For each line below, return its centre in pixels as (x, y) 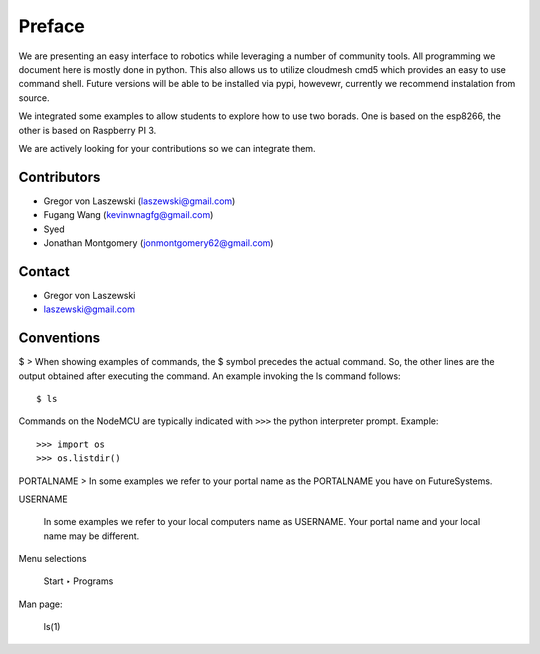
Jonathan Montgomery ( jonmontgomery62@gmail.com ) (158, 242)
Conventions (59, 338)
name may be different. (91, 536)
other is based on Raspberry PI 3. (87, 130)
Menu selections (52, 559)
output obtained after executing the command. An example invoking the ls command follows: (209, 376)
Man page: (41, 604)
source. (34, 97)
